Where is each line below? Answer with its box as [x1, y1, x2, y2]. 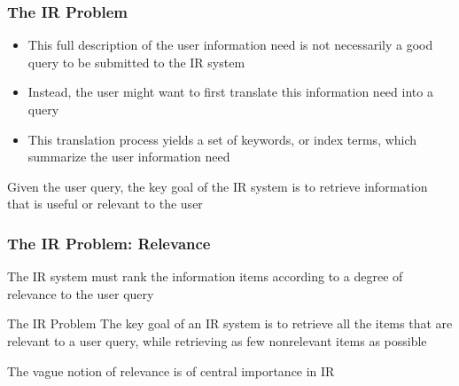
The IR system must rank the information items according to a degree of [7, 267, 403, 286]
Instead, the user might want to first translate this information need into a [27, 83, 433, 101]
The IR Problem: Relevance [7, 232, 211, 254]
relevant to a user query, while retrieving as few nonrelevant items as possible [7, 331, 427, 350]
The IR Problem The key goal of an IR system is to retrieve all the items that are [7, 314, 453, 333]
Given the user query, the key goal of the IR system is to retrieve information [7, 177, 428, 195]
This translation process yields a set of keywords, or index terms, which [27, 130, 417, 148]
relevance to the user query [7, 284, 154, 303]
